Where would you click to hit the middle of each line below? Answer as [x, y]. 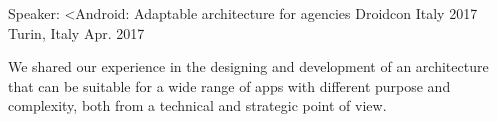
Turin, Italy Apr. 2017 [76, 32]
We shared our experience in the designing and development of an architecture [248, 66]
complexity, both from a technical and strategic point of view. [197, 105]
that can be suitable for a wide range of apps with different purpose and [229, 85]
